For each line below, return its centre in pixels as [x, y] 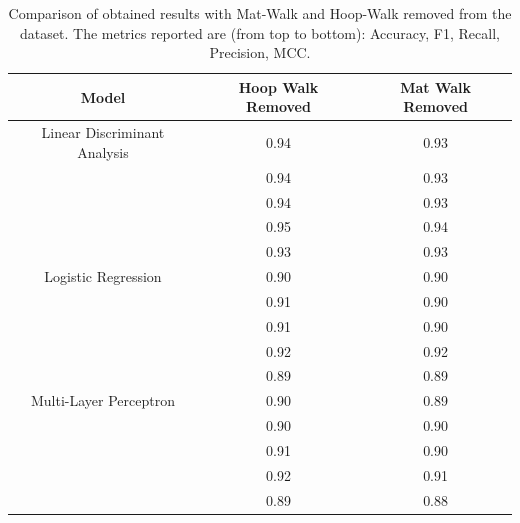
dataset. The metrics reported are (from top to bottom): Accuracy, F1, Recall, [260, 32]
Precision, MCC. [260, 52]
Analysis [103, 151]
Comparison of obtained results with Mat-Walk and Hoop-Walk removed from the [260, 13]
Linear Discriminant [103, 132]
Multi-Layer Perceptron [102, 400]
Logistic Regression [103, 276]
